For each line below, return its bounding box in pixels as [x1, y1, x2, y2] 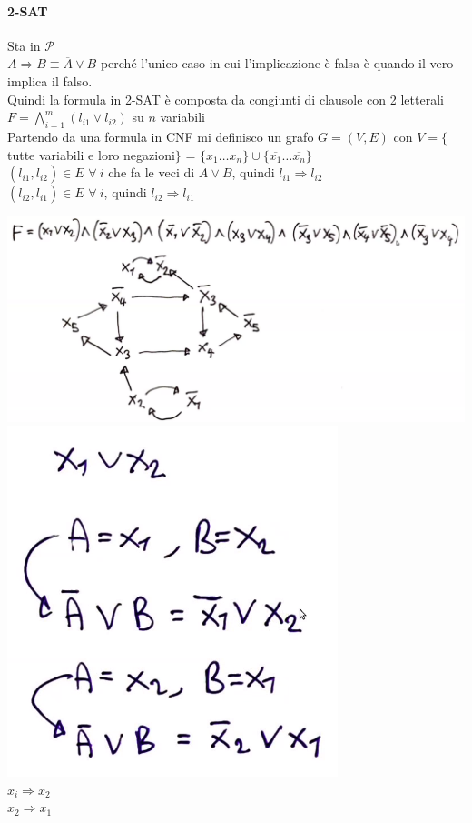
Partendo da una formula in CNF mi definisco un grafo [7, 126, 314, 146]
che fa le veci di [108, 163, 195, 182]
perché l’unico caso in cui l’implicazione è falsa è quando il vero [100, 54, 454, 73]
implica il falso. [7, 71, 93, 90]
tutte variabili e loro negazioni [7, 145, 175, 164]
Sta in [7, 35, 41, 55]
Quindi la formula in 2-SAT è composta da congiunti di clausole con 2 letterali [7, 89, 444, 108]
